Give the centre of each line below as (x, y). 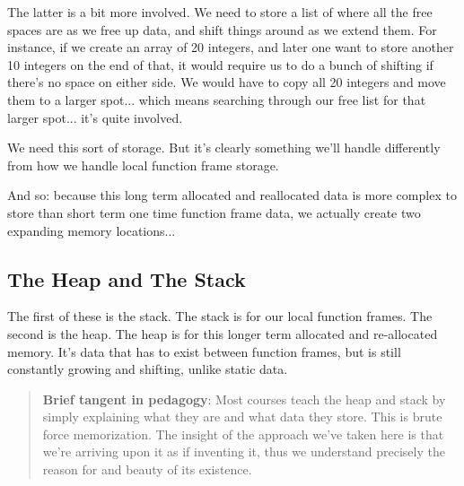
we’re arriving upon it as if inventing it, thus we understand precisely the (244, 451)
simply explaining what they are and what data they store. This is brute (242, 417)
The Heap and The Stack (127, 278)
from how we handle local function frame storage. (143, 165)
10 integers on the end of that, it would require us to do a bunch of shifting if (220, 64)
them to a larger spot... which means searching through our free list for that (217, 99)
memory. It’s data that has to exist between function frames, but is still (204, 351)
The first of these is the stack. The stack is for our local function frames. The (220, 316)
